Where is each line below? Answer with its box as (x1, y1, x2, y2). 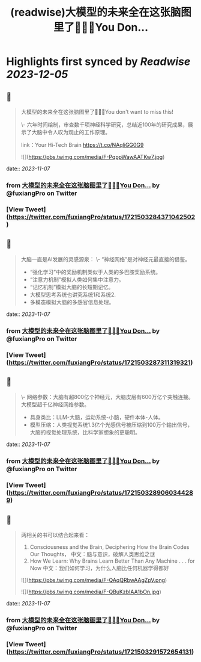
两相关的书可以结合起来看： (20, 531, 90, 539)
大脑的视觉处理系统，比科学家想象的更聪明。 (29, 428, 141, 436)
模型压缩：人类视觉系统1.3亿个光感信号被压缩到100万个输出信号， (29, 421, 193, 428)
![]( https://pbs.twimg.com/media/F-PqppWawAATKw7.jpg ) (20, 153, 165, 160)
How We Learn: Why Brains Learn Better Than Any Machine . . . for (29, 557, 195, 565)
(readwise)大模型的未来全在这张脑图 (10, 5, 192, 19)
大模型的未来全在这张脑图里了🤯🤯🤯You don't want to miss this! (20, 108, 174, 115)
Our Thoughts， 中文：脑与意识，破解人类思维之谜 (29, 550, 155, 557)
